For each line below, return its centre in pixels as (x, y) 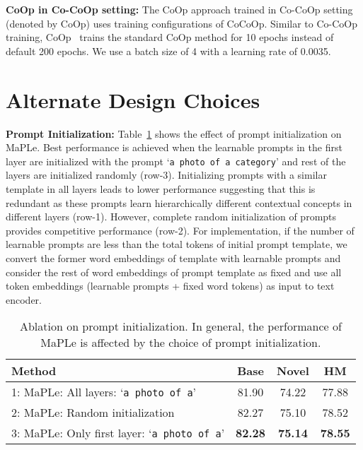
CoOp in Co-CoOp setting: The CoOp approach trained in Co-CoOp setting (179, 9)
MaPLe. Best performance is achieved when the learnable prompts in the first (174, 147)
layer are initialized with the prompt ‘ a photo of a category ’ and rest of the (176, 161)
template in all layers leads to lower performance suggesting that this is (161, 188)
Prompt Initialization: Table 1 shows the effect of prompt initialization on (174, 133)
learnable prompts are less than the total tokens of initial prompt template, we (177, 244)
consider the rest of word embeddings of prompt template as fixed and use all (174, 272)
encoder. (24, 299)
